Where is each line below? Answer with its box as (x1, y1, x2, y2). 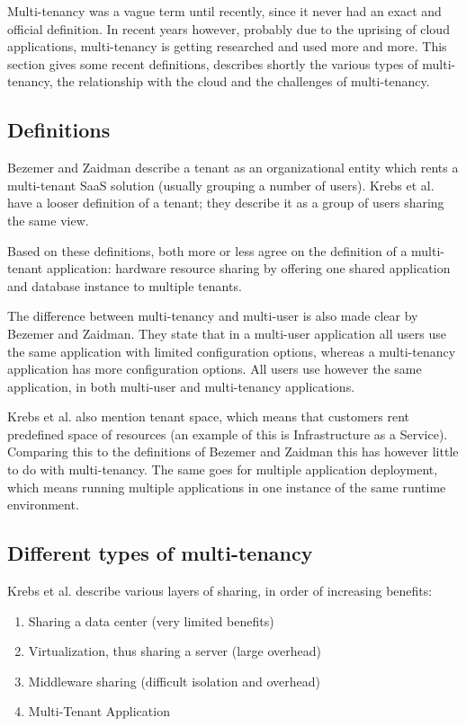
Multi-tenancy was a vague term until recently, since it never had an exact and (7, 2, 442, 20)
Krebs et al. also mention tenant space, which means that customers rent (7, 407, 409, 426)
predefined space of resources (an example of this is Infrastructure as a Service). (7, 424, 448, 443)
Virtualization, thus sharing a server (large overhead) (28, 642, 322, 660)
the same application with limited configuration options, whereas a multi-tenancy (7, 341, 456, 360)
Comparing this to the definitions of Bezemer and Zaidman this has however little (7, 442, 459, 461)
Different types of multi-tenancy (7, 539, 313, 567)
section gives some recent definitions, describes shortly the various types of (7, 54, 418, 73)
